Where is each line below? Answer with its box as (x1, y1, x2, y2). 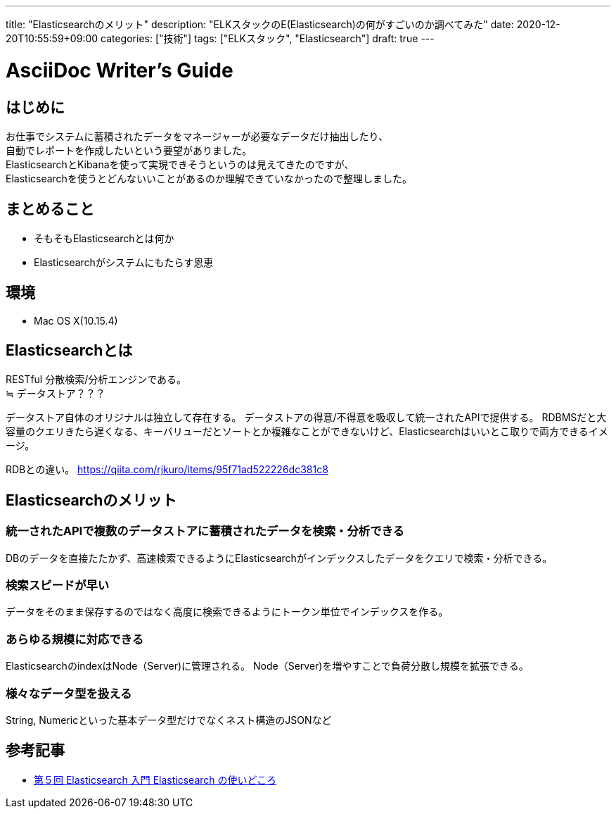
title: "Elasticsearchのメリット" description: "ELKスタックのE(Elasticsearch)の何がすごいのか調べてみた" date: (6, 18, 514, 30)
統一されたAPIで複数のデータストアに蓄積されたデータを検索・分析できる (6, 524, 404, 539)
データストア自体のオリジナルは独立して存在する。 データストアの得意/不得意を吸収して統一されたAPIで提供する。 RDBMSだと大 (6, 411, 607, 424)
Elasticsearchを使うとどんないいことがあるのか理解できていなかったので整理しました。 (6, 172, 412, 184)
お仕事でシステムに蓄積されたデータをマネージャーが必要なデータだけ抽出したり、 (6, 130, 389, 142)
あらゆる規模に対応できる (6, 632, 143, 646)
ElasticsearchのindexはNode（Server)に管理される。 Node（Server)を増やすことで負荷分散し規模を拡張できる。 (6, 660, 529, 672)
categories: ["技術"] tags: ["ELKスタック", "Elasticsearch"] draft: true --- (101, 32, 435, 44)
